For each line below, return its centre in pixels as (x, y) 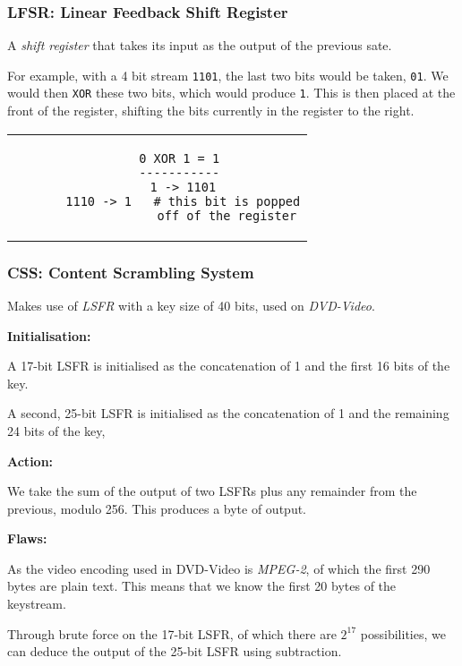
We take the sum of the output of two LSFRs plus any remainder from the (212, 491)
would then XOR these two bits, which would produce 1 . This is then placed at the (231, 93)
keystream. (37, 604)
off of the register (227, 215)
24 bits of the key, (56, 430)
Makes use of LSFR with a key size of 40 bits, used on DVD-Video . (191, 305)
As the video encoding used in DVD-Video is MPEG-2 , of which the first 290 (219, 568)
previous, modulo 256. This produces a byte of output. (157, 508)
